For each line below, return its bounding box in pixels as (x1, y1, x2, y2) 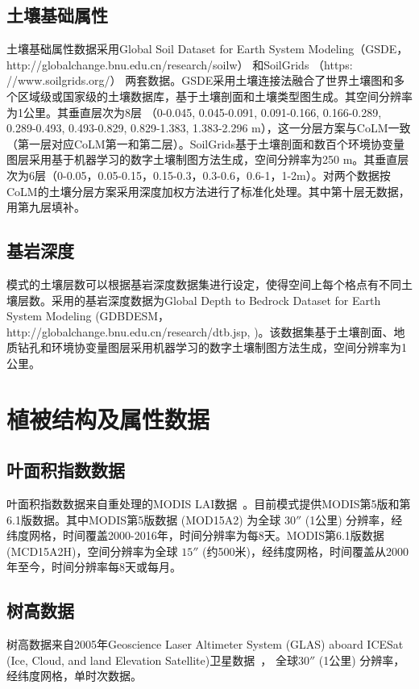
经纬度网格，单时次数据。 (6, 667, 142, 684)
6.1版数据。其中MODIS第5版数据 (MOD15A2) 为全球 (6, 511, 281, 528)
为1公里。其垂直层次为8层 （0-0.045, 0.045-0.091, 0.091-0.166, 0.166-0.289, (6, 103, 382, 120)
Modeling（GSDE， (308, 40, 409, 57)
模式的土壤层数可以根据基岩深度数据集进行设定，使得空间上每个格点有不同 (6, 275, 401, 292)
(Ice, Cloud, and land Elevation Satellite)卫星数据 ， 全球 (6, 651, 298, 668)
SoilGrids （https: (263, 56, 353, 73)
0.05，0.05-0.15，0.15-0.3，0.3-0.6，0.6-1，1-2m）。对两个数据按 (66, 166, 391, 183)
